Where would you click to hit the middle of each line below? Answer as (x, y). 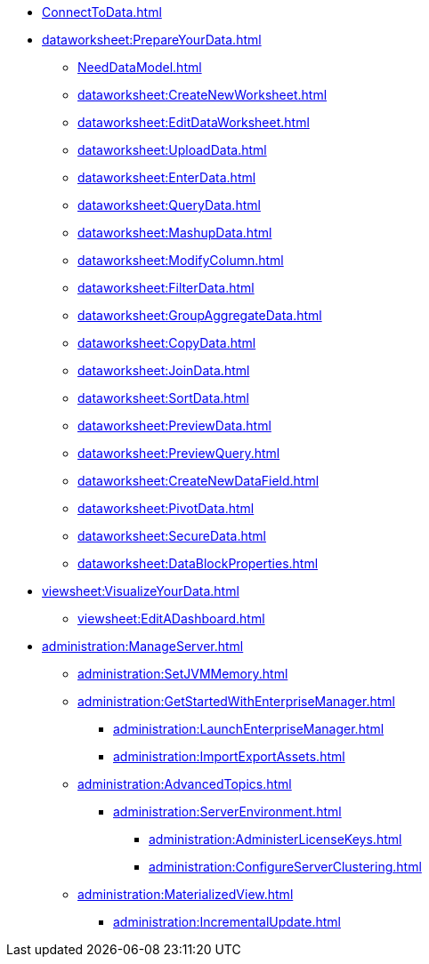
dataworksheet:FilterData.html (166, 288)
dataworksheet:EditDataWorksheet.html (194, 122)
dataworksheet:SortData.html (163, 398)
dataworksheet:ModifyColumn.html (181, 260)
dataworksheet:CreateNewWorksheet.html (202, 95)
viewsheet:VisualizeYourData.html (141, 591)
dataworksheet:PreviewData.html (174, 426)
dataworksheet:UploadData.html (172, 150)
